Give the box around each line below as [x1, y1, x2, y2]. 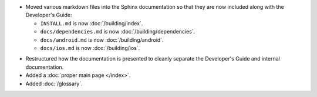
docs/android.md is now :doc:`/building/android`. [40, 36, 164, 44]
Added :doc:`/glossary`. [25, 80, 83, 87]
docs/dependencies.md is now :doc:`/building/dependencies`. [40, 28, 195, 35]
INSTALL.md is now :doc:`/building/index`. [40, 19, 143, 26]
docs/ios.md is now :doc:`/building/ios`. [40, 44, 140, 51]
